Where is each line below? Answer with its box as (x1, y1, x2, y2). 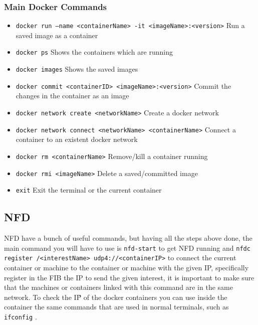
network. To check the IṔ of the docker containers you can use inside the (4, 291, 227, 302)
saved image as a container (16, 30, 98, 40)
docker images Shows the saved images (16, 64, 138, 74)
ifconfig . (4, 311, 37, 321)
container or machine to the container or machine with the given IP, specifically (4, 262, 249, 273)
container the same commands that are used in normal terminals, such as (4, 301, 229, 312)
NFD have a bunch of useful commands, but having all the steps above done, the (4, 233, 252, 243)
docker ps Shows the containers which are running (16, 47, 173, 57)
